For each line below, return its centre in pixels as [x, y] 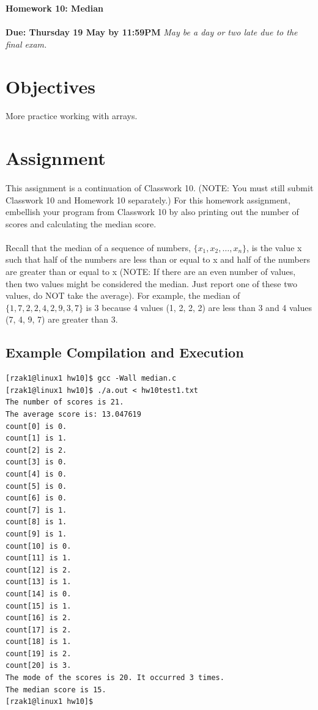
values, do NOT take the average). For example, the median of [123, 295]
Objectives [50, 86]
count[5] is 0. [36, 486]
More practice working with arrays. [72, 116]
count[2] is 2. [36, 450]
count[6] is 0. [36, 498]
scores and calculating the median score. [81, 223]
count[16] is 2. [39, 618]
